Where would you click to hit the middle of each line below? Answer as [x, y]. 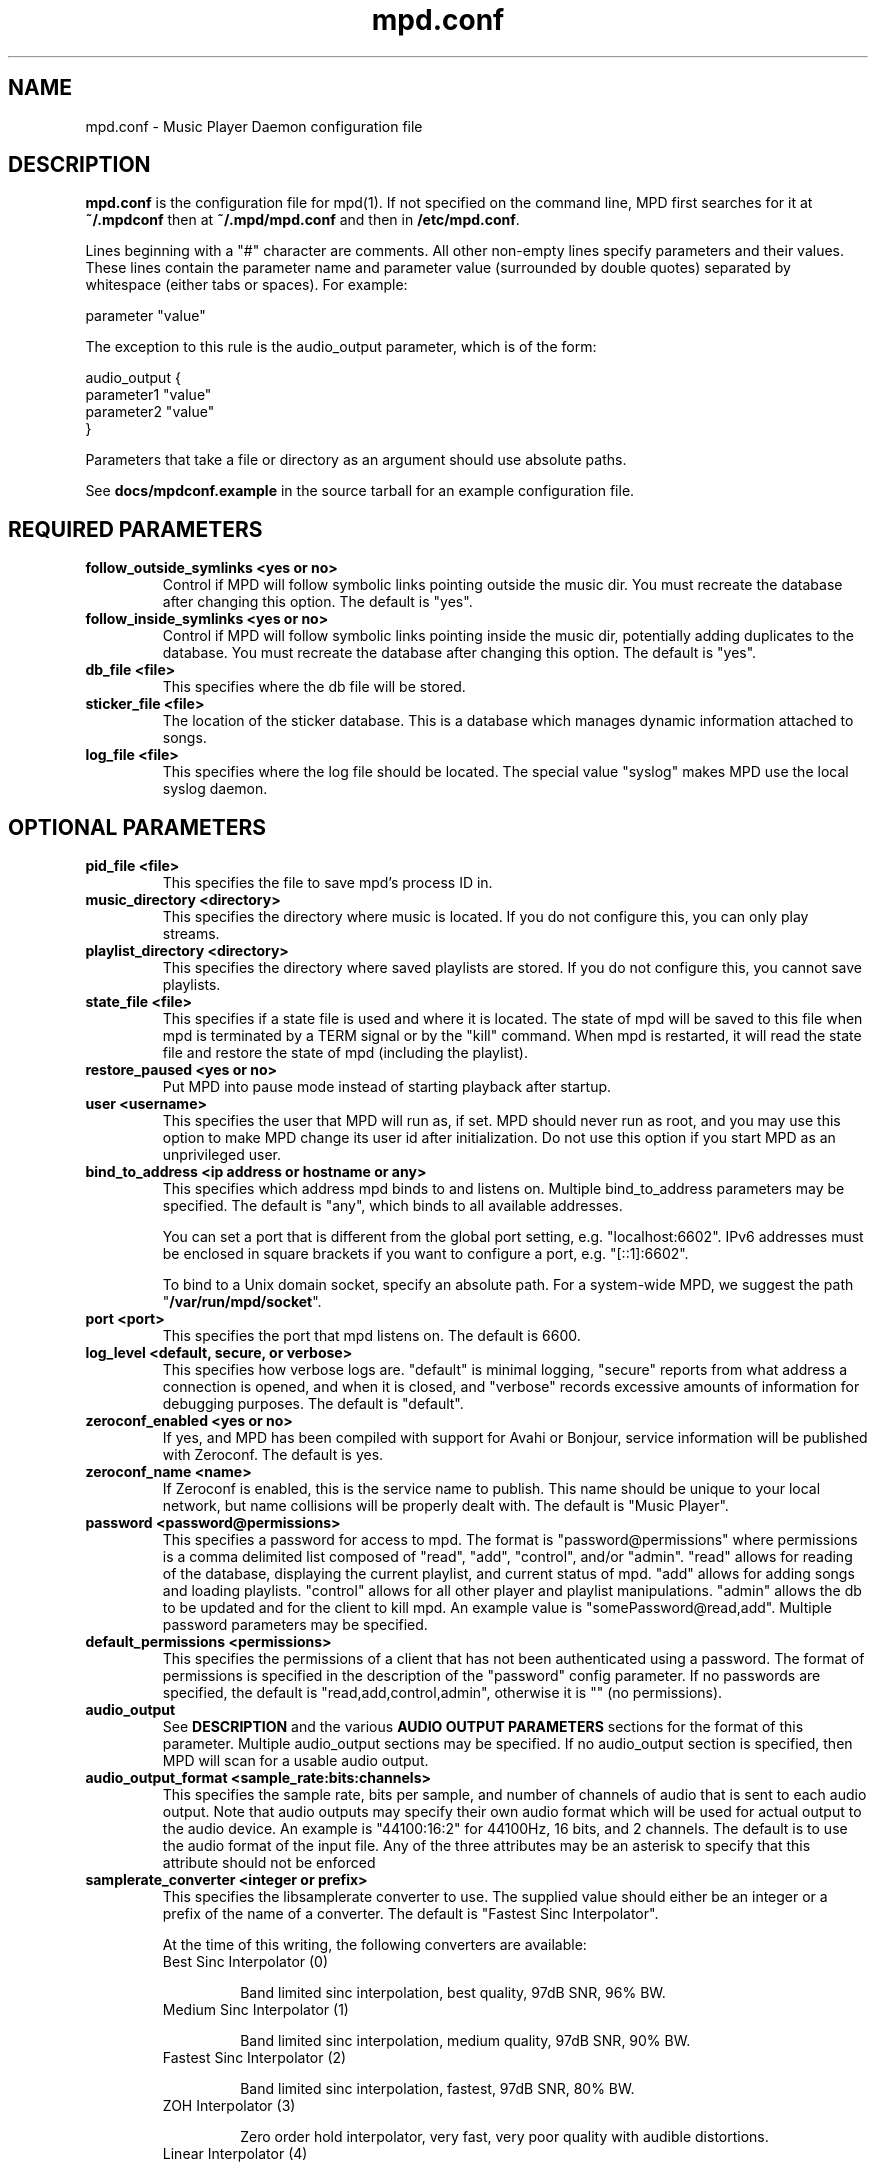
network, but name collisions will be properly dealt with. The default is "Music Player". [445, 1506]
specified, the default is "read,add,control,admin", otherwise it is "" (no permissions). [442, 1693]
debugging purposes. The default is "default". [313, 1404]
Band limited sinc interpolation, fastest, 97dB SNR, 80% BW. [437, 2089]
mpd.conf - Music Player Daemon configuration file [254, 126]
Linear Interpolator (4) [235, 2154]
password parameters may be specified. [295, 1625]
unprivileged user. [222, 1155]
